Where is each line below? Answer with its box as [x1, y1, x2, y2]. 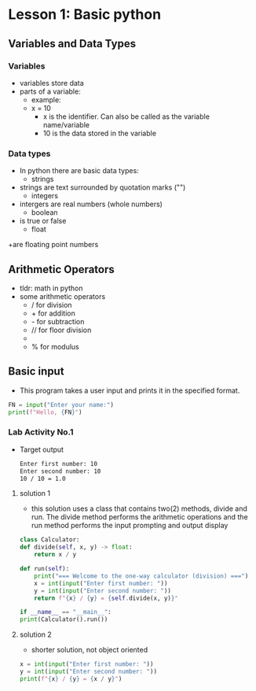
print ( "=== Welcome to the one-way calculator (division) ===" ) [34, 572, 249, 580]
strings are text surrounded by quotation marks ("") [19, 183, 186, 192]
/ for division [31, 300, 72, 309]
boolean [31, 208, 58, 217]
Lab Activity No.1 [8, 427, 74, 438]
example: [31, 94, 61, 104]
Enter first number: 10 [19, 460, 98, 467]
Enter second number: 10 [19, 467, 101, 475]
